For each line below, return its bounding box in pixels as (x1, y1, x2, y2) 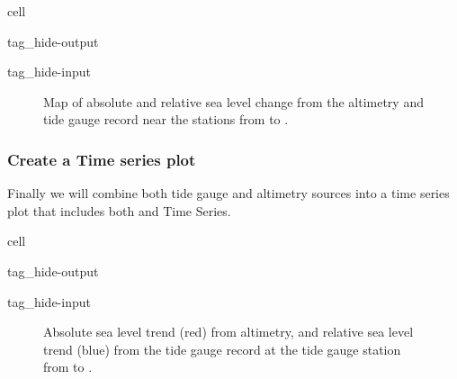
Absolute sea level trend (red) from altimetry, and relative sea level (43, 322, 414, 341)
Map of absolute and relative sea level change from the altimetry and (43, 92, 424, 111)
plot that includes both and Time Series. (7, 201, 231, 220)
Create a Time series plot (7, 148, 196, 170)
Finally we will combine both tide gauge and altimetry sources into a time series (7, 184, 450, 203)
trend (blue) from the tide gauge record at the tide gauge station (43, 339, 401, 358)
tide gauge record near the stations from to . (43, 110, 289, 129)
